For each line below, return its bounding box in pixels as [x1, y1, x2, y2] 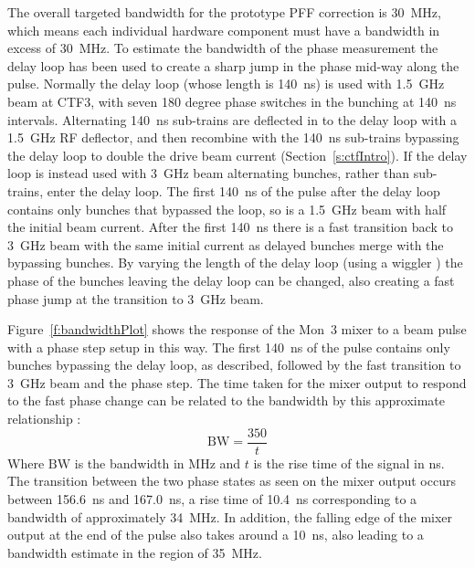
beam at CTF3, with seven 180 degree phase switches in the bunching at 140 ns [7, 91, 457, 110]
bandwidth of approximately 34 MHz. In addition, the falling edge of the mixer [7, 507, 453, 526]
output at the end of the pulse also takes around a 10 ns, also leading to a [7, 525, 424, 544]
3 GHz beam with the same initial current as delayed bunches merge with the [7, 235, 444, 254]
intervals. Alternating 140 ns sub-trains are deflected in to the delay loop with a [7, 110, 458, 129]
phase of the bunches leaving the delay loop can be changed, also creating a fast [7, 270, 455, 289]
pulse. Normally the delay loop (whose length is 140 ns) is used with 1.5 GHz [7, 74, 445, 93]
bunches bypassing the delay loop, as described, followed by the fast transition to [7, 355, 461, 374]
